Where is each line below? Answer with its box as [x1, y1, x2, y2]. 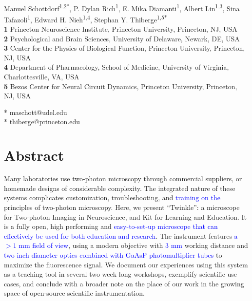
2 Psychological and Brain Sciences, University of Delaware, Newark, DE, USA [4, 33, 240, 43]
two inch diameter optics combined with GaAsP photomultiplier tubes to [4, 249, 222, 260]
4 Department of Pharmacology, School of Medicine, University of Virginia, [4, 62, 229, 72]
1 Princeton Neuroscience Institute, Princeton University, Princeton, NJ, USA [4, 24, 237, 34]
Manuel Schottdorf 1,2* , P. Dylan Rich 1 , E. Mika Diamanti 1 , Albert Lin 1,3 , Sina [4, 1, 240, 13]
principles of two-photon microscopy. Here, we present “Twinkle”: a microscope [4, 202, 240, 212]
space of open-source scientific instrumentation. [4, 288, 145, 298]
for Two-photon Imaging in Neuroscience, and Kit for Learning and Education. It [4, 211, 247, 222]
